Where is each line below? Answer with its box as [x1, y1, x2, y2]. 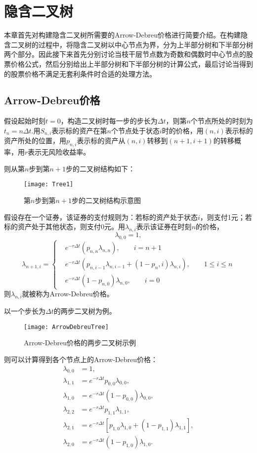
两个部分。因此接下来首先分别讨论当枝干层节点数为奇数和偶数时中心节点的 [4, 49, 246, 59]
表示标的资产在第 [51, 125, 107, 135]
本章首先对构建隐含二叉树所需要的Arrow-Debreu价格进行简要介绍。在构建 [4, 30, 241, 40]
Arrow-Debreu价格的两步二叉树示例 [24, 337, 136, 348]
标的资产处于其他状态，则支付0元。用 [4, 221, 125, 232]
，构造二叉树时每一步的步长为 [60, 116, 158, 126]
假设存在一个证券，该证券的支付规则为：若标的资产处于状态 [4, 211, 198, 222]
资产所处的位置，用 [4, 135, 66, 146]
